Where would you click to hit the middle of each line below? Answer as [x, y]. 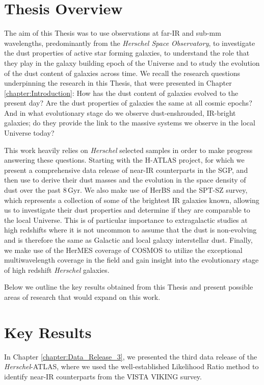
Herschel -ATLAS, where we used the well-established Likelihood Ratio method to [131, 366]
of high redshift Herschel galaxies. [57, 269]
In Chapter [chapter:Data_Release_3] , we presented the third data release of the [131, 356]
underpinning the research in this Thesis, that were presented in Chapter [118, 83]
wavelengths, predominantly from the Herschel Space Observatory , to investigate [130, 43]
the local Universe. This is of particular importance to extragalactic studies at [126, 220]
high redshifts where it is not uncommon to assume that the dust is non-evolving [130, 230]
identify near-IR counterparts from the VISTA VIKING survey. [103, 376]
